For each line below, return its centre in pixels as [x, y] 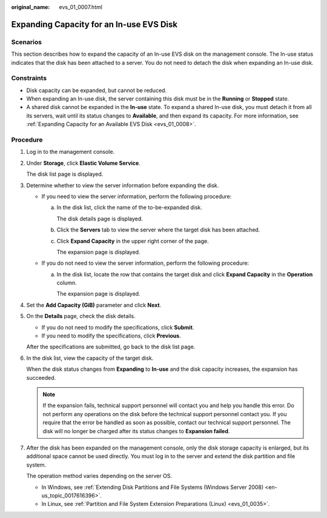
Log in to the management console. [71, 152]
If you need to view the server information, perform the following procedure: [137, 196]
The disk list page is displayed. [65, 174]
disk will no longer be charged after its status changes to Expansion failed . [136, 431]
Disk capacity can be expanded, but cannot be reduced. [96, 90]
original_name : [31, 7]
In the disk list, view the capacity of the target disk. [90, 358]
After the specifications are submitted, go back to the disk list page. [111, 347]
